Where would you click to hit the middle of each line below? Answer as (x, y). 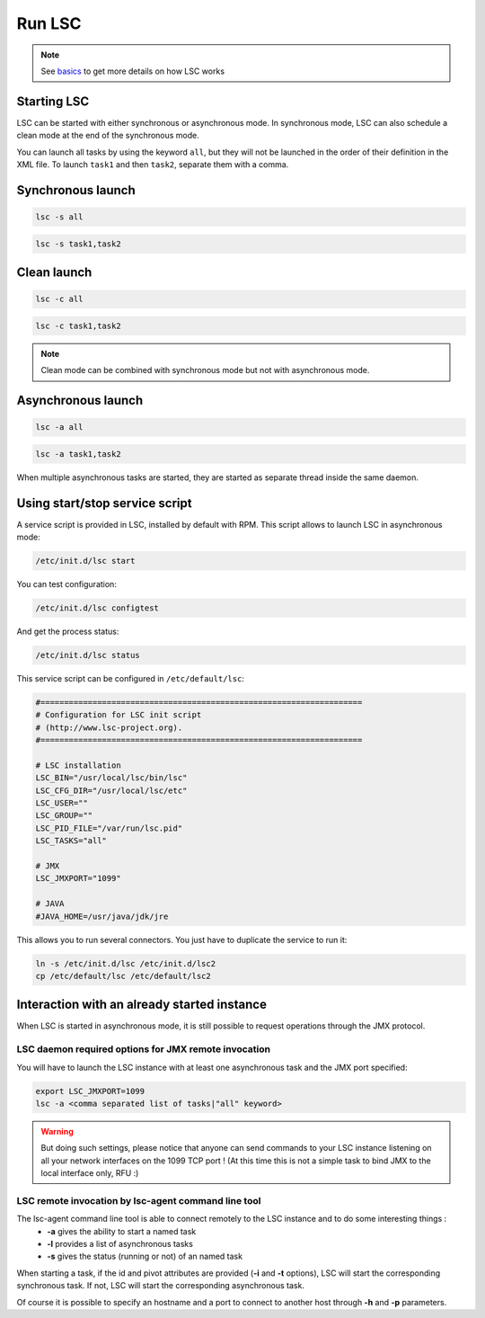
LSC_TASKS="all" (71, 841)
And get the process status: (68, 631)
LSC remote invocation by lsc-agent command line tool (139, 1200)
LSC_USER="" (62, 803)
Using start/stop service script (104, 503)
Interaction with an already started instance (141, 1005)
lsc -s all (59, 217)
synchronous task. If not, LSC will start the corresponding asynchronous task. (161, 1286)
